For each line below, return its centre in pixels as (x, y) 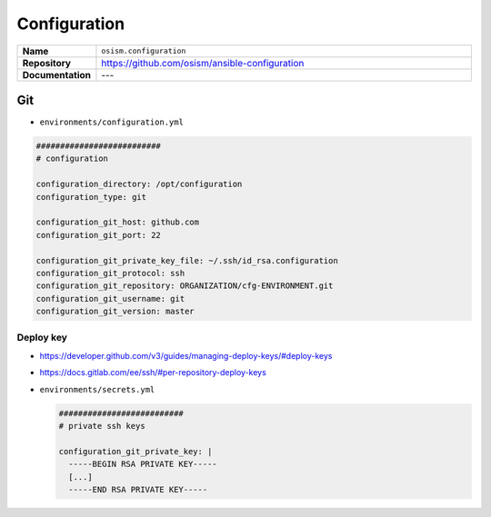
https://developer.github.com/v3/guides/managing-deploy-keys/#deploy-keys (186, 355)
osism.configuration (144, 51)
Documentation (56, 75)
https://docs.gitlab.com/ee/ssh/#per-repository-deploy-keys (153, 373)
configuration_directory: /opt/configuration (139, 184)
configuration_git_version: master (115, 312)
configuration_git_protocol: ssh (110, 273)
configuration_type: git (91, 197)
